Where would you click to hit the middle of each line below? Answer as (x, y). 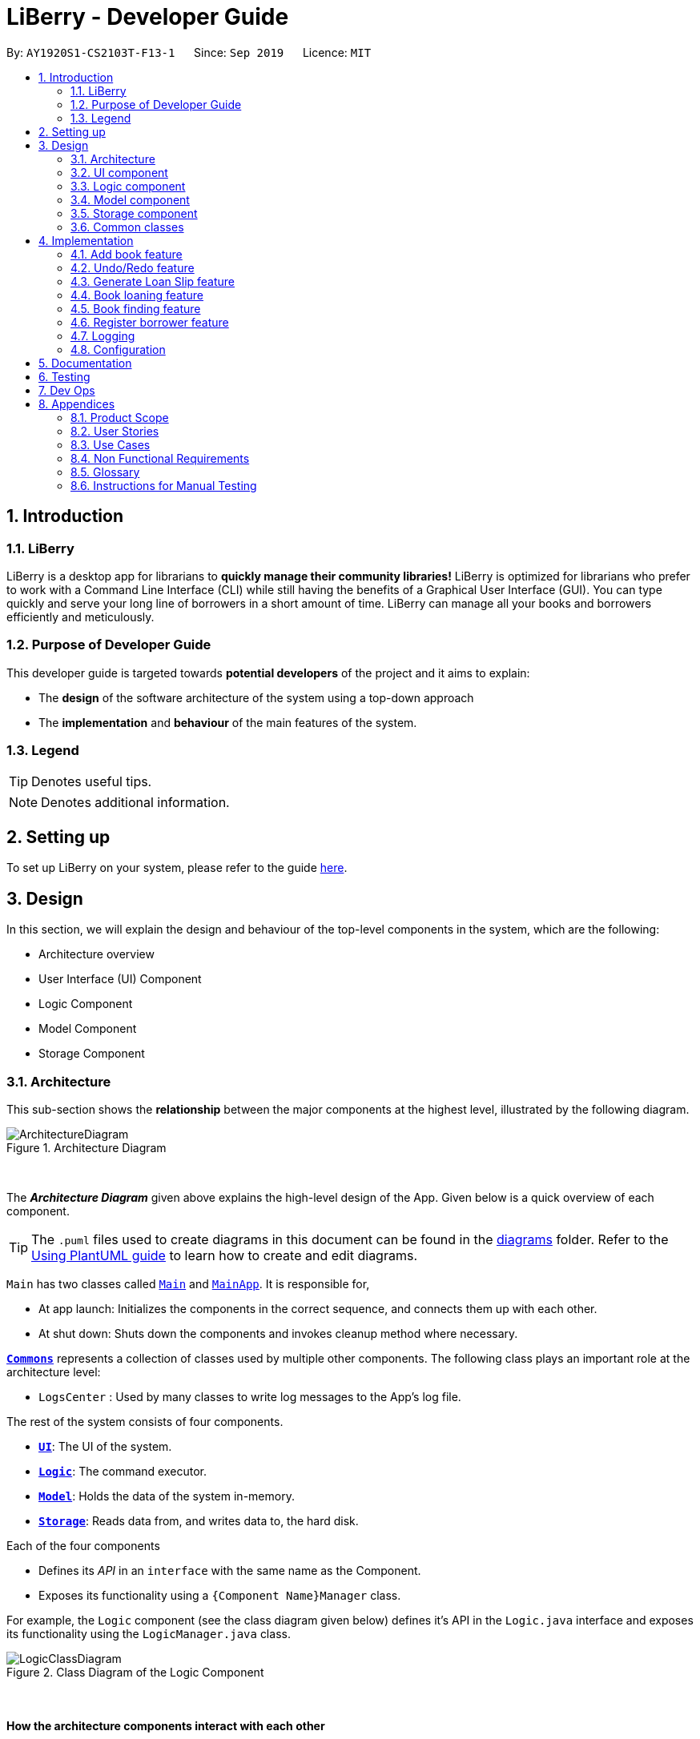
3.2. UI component (119, 172)
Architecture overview (97, 954)
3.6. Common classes (127, 227)
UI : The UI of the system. (105, 1446)
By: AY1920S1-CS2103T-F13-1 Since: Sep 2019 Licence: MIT (189, 52)
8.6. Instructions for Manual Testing (164, 485)
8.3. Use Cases (111, 444)
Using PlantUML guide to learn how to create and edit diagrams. (224, 1255)
